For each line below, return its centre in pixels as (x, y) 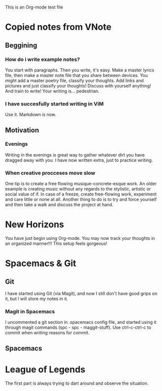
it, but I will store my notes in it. (37, 299)
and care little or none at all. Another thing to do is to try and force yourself (81, 199)
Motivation (22, 130)
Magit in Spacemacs (30, 312)
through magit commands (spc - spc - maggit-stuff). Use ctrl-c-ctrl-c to (78, 327)
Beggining (21, 45)
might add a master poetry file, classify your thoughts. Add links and (74, 80)
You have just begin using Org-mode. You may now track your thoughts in (80, 238)
